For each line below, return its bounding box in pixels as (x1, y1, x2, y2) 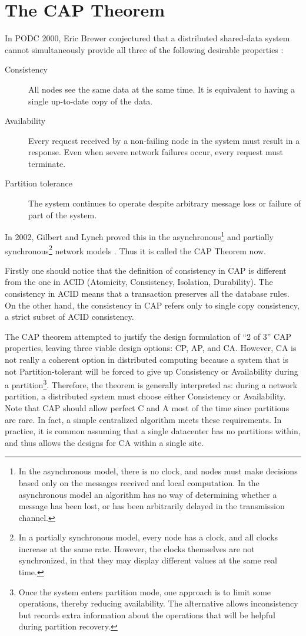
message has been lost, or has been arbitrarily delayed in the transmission (18, 500, 285, 512)
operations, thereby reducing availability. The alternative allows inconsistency (18, 597, 298, 609)
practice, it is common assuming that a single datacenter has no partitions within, (5, 425, 301, 437)
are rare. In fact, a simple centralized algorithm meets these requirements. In (5, 413, 282, 425)
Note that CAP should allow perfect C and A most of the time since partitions (5, 401, 290, 414)
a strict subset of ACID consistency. (5, 310, 134, 323)
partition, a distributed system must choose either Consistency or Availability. (5, 390, 286, 402)
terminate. (28, 157, 66, 169)
